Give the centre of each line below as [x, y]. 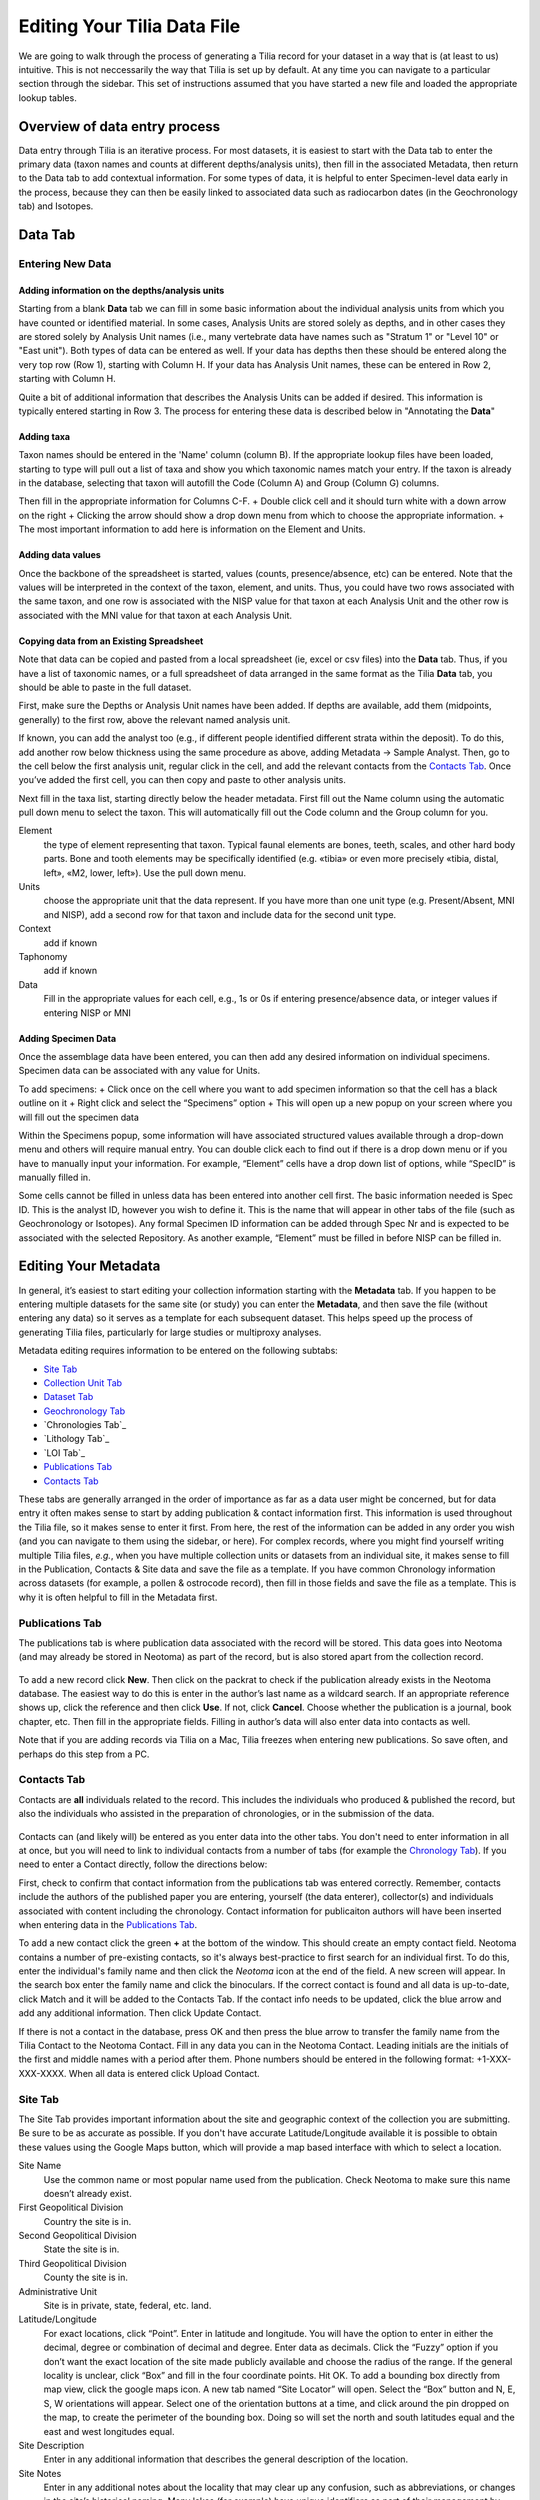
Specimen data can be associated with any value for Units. [139, 1071]
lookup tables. [47, 97]
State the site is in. [81, 2249]
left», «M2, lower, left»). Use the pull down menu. [145, 872]
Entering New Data [65, 263]
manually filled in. [54, 1177]
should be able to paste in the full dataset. [105, 687]
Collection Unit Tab [83, 1382]
